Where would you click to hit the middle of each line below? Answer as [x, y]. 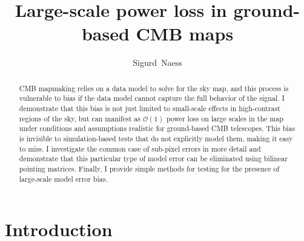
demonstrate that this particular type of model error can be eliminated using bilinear [153, 159]
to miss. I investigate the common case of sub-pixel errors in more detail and [140, 148]
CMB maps [185, 34]
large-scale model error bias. [63, 178]
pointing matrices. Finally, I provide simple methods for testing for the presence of [149, 168]
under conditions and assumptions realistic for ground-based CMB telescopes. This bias [157, 128]
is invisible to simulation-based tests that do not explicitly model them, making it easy [156, 138]
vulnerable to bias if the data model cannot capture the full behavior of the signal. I [152, 98]
